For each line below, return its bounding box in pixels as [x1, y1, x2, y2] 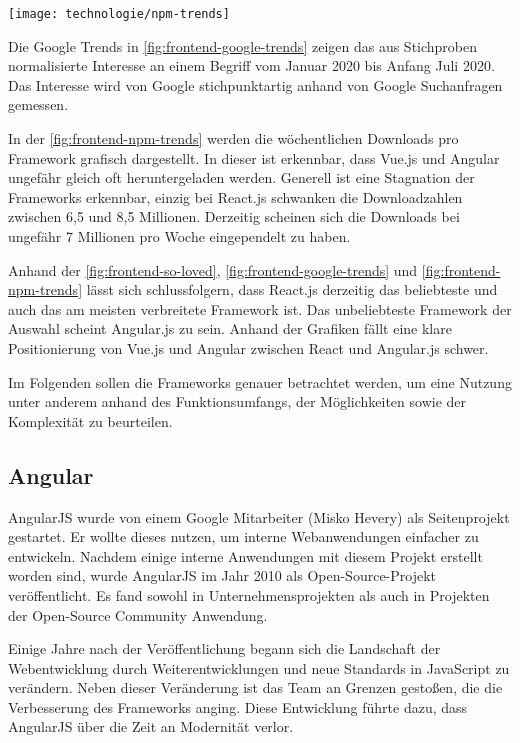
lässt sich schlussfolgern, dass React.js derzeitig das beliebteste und [86, 279, 498, 300]
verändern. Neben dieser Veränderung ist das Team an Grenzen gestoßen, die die [8, 677, 503, 698]
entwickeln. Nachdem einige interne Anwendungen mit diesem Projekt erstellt [8, 545, 483, 566]
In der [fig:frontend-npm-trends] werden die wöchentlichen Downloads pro [8, 128, 459, 149]
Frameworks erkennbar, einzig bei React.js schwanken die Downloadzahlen [8, 186, 463, 207]
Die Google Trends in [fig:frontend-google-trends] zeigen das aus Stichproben [8, 35, 478, 56]
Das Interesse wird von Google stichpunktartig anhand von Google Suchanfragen [8, 74, 503, 95]
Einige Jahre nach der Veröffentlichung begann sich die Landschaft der [8, 638, 441, 659]
